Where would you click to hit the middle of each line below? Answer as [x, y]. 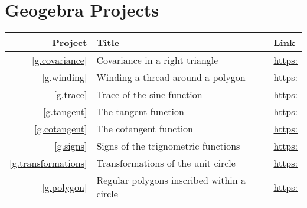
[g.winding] [64, 77]
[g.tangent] [65, 112]
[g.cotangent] [61, 129]
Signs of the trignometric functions [168, 146]
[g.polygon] [64, 187]
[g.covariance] [60, 60]
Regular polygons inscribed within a [171, 180]
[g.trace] [71, 95]
